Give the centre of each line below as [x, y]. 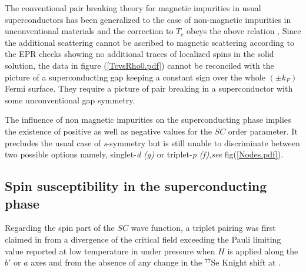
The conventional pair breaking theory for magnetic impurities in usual [133, 8]
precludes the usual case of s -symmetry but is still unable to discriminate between [152, 142]
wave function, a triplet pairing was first [203, 228]
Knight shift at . [251, 262]
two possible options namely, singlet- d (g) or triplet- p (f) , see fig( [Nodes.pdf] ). [144, 154]
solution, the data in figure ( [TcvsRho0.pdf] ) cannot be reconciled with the [139, 65]
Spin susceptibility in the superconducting [136, 186]
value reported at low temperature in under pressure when [110, 251]
